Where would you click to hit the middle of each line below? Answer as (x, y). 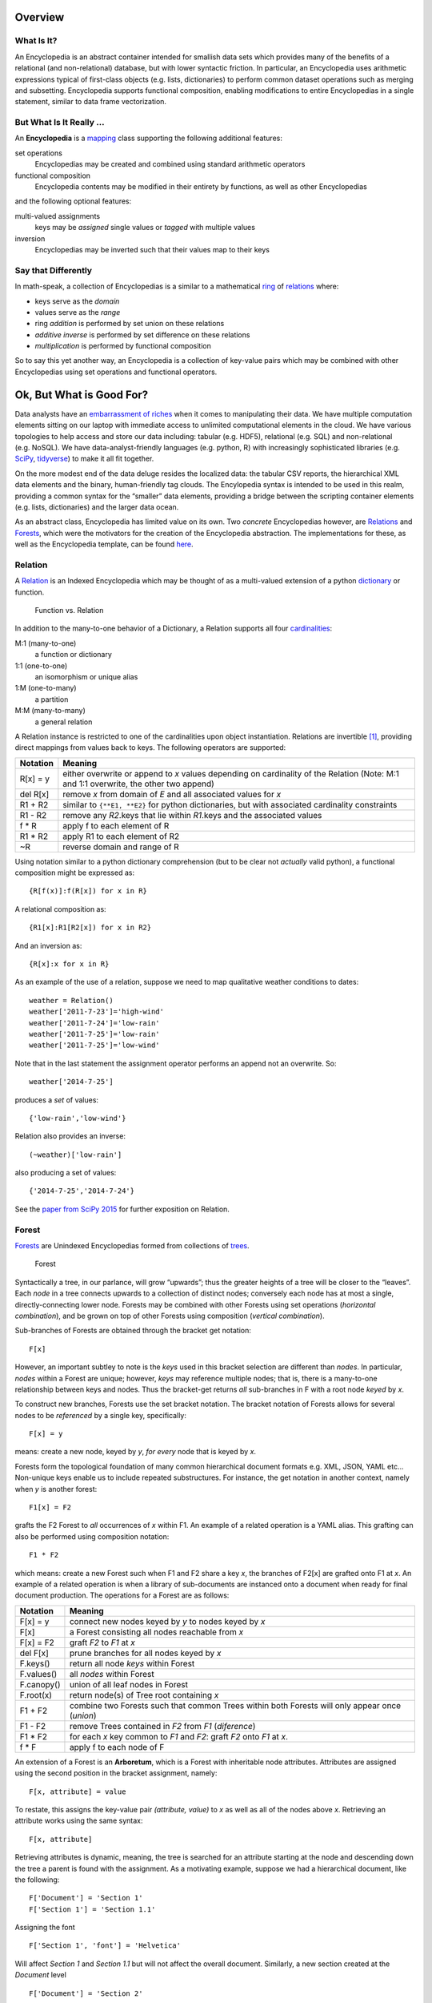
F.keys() (35, 1663)
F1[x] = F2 (50, 1507)
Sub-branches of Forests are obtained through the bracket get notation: (133, 1331)
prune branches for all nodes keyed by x (145, 1653)
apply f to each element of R (116, 825)
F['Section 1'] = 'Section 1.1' (92, 1909)
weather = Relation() (71, 1000)
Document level (41, 1975)
